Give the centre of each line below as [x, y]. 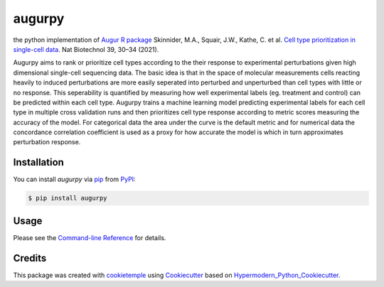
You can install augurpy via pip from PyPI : [74, 179]
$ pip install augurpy [68, 198]
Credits [30, 258]
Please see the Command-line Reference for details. [90, 237]
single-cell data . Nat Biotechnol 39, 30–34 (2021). [86, 49]
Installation [38, 162]
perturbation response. [47, 142]
